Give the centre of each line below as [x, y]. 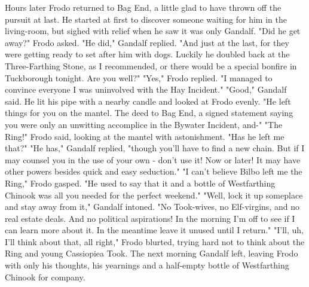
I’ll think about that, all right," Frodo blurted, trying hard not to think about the [155, 241]
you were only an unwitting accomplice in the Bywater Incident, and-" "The [144, 124]
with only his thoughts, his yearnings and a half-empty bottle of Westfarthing [147, 265]
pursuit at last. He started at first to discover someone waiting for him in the [146, 19]
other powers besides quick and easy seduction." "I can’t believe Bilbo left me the [154, 171]
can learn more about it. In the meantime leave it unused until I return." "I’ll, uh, [154, 230]
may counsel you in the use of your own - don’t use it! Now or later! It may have [153, 159]
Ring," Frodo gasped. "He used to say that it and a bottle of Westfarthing [140, 183]
